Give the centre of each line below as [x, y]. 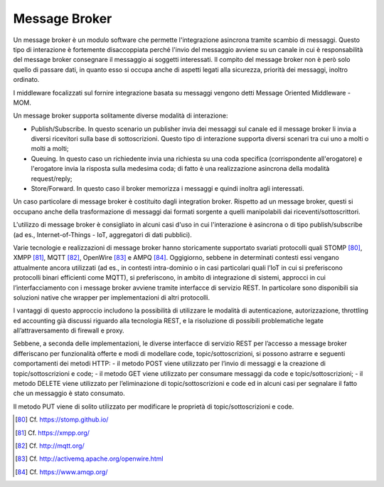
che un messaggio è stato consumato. [69, 393]
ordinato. [26, 80]
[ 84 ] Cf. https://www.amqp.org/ [62, 472]
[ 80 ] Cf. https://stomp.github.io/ [62, 419]
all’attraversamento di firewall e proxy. [69, 330]
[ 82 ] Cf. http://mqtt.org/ [50, 446]
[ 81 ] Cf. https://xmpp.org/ [53, 433]
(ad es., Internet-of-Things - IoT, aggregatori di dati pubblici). [102, 234]
